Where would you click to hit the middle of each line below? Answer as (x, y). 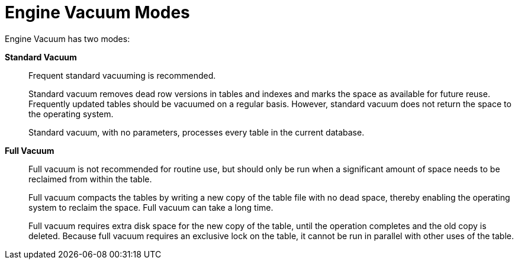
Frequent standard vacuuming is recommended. (122, 75)
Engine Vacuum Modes (97, 12)
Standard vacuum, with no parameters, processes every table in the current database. (197, 132)
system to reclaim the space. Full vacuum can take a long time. (151, 207)
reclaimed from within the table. (90, 179)
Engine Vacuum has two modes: (67, 38)
